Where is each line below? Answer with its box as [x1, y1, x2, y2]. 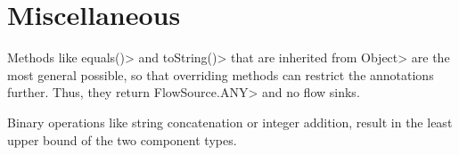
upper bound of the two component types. [7, 130, 237, 149]
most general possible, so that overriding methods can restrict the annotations [7, 65, 434, 84]
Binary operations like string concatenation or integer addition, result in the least [7, 112, 453, 131]
